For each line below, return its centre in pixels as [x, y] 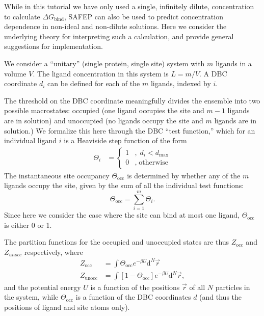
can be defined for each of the [94, 83]
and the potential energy [43, 287]
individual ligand [31, 140]
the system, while [31, 297]
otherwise [153, 163]
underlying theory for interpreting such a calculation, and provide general [119, 36]
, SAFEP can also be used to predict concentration [144, 16]
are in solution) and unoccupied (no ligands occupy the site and [104, 120]
